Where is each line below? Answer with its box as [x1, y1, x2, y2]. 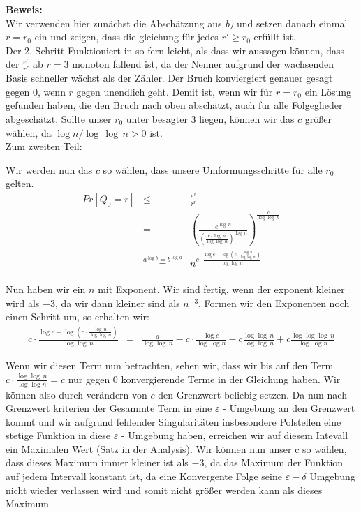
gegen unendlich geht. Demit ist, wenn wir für [76, 84, 273, 98]
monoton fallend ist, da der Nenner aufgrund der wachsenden [72, 57, 334, 71]
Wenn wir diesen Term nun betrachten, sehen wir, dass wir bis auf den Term [6, 358, 334, 373]
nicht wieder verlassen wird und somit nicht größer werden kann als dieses [6, 482, 323, 497]
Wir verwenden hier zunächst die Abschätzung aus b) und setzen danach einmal [6, 15, 348, 30]
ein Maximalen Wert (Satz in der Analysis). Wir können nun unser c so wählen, [6, 441, 347, 456]
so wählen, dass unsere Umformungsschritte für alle [103, 162, 323, 177]
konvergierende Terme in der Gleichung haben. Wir [121, 371, 341, 386]
